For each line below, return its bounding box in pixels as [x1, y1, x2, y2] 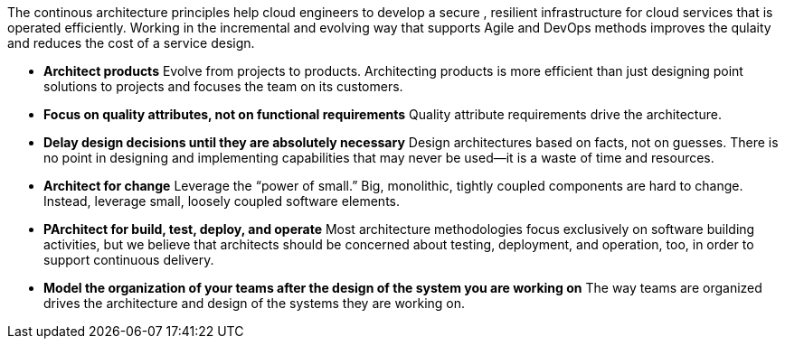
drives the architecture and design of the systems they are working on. [43, 295, 466, 311]
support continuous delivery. [43, 252, 214, 267]
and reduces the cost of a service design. [7, 35, 255, 51]
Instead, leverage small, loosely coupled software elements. [43, 193, 400, 209]
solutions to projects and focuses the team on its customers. [43, 79, 403, 94]
